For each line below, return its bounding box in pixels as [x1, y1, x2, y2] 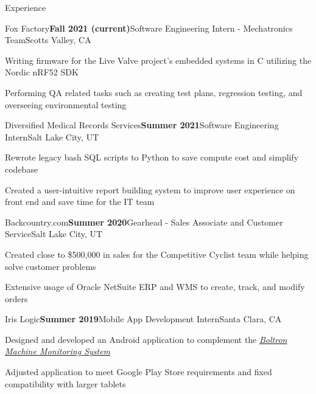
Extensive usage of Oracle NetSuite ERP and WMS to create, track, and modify [5, 280, 305, 293]
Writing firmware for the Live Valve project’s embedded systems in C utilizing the [5, 54, 312, 66]
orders [5, 292, 28, 305]
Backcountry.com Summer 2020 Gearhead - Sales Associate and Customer [5, 215, 283, 228]
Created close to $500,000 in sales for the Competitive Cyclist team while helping [5, 247, 309, 260]
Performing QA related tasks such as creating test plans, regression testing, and [5, 86, 303, 98]
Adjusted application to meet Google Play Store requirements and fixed [5, 365, 272, 378]
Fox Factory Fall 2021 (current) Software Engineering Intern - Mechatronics [5, 21, 293, 34]
